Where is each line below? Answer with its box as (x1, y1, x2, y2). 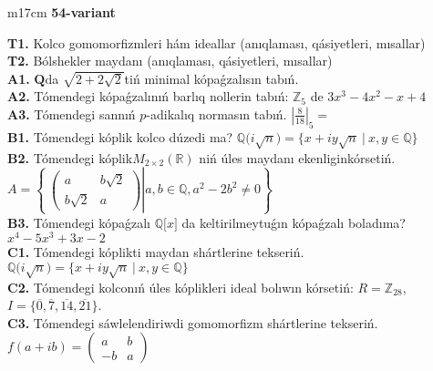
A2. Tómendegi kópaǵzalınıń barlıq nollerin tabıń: (7, 87, 289, 106)
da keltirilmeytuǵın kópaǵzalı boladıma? (181, 212, 406, 232)
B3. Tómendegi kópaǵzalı (7, 212, 150, 232)
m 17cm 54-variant (7, 3, 116, 21)
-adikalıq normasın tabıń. (146, 104, 287, 123)
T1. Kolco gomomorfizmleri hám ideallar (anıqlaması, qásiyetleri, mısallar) (7, 33, 426, 52)
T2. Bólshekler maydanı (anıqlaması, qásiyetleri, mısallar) (7, 51, 333, 70)
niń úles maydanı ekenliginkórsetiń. (199, 148, 396, 167)
